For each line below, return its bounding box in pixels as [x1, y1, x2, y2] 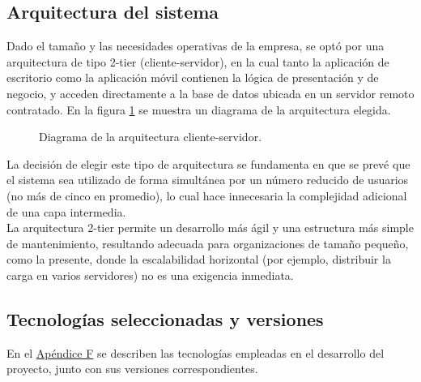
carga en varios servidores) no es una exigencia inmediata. [6, 266, 294, 283]
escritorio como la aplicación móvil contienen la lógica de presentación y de [6, 69, 379, 86]
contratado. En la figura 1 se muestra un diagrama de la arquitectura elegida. [6, 101, 391, 118]
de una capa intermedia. [6, 203, 126, 220]
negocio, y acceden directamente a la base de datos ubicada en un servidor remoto [6, 84, 415, 101]
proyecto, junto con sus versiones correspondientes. [6, 360, 258, 377]
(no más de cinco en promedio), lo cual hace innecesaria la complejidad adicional [6, 187, 407, 204]
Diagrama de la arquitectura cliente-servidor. [39, 128, 262, 145]
